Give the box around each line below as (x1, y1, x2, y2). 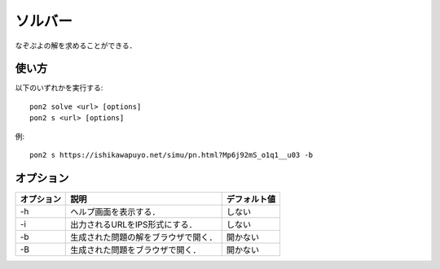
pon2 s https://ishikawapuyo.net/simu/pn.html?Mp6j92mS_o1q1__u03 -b (29, 150, 314, 160)
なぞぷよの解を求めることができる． (15, 41, 137, 50)
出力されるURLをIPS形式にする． (70, 219, 197, 230)
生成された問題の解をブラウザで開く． (70, 232, 218, 243)
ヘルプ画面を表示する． (70, 206, 161, 217)
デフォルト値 (226, 193, 276, 205)
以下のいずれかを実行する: (15, 83, 103, 93)
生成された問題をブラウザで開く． (70, 244, 201, 255)
